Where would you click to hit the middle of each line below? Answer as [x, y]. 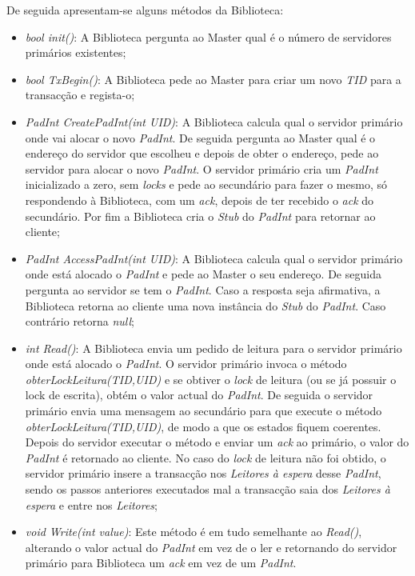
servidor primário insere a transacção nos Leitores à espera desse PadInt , [203, 473]
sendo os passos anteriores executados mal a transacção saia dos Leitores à [207, 489]
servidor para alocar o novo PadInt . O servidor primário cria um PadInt [202, 168]
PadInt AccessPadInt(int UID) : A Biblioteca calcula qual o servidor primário [214, 258]
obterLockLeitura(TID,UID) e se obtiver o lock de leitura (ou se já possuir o [211, 379]
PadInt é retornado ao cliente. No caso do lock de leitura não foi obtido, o [206, 457]
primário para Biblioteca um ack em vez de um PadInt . [161, 563]
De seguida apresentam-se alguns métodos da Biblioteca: [145, 10]
